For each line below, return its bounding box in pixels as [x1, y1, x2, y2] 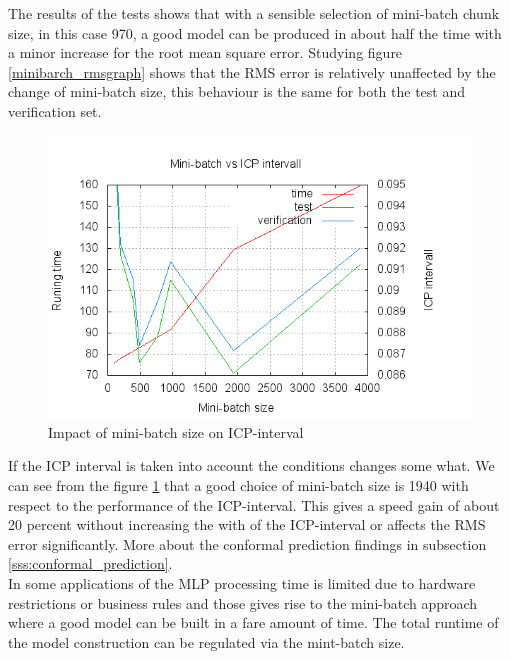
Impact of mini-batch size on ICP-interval [48, 421, 304, 442]
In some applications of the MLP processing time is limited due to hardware [8, 572, 476, 593]
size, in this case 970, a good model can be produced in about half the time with [8, 22, 502, 43]
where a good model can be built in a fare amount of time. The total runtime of [8, 612, 499, 633]
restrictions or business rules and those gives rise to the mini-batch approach [8, 592, 478, 613]
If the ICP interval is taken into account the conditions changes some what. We [8, 455, 495, 476]
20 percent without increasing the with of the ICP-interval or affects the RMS [8, 514, 486, 535]
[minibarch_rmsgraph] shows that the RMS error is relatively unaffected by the [8, 61, 496, 82]
